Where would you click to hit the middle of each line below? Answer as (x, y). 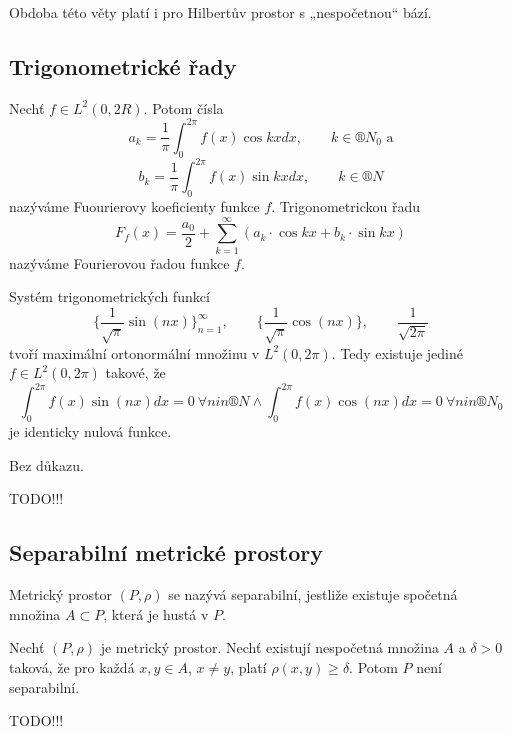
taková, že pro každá (72, 666)
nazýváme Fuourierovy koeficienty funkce (134, 205)
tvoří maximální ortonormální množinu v (134, 352)
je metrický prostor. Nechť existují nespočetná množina (269, 647)
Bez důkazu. (46, 464)
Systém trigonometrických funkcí (109, 296)
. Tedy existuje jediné (397, 352)
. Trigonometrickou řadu (345, 205)
